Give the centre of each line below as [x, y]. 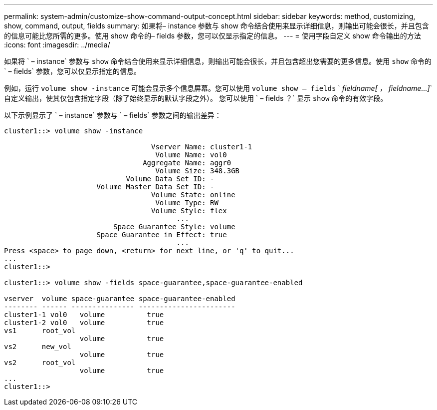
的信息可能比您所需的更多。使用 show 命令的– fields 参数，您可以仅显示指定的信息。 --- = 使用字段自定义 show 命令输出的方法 [213, 36]
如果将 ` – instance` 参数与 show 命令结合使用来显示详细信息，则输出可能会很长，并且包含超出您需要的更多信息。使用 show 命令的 [218, 61]
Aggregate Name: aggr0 [187, 163]
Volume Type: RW [187, 203]
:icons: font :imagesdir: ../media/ [57, 45]
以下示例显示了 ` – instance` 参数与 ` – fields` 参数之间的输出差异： [113, 115]
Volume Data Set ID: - [170, 179]
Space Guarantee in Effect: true [162, 235]
